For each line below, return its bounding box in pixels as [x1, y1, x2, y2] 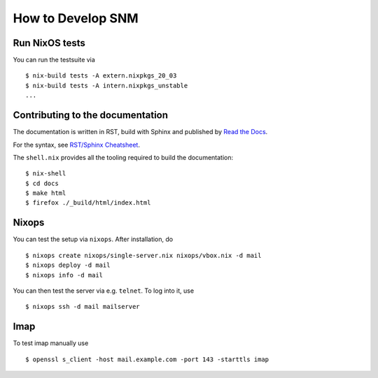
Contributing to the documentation [13, 109, 168, 122]
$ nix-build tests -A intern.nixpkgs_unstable [25, 81, 188, 89]
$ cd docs [25, 179, 59, 187]
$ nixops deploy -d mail [25, 261, 111, 269]
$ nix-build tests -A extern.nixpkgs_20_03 [25, 72, 177, 80]
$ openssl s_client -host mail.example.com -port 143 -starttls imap [25, 355, 269, 363]
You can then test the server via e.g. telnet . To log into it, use [13, 286, 195, 295]
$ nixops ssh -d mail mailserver [25, 303, 140, 311]
